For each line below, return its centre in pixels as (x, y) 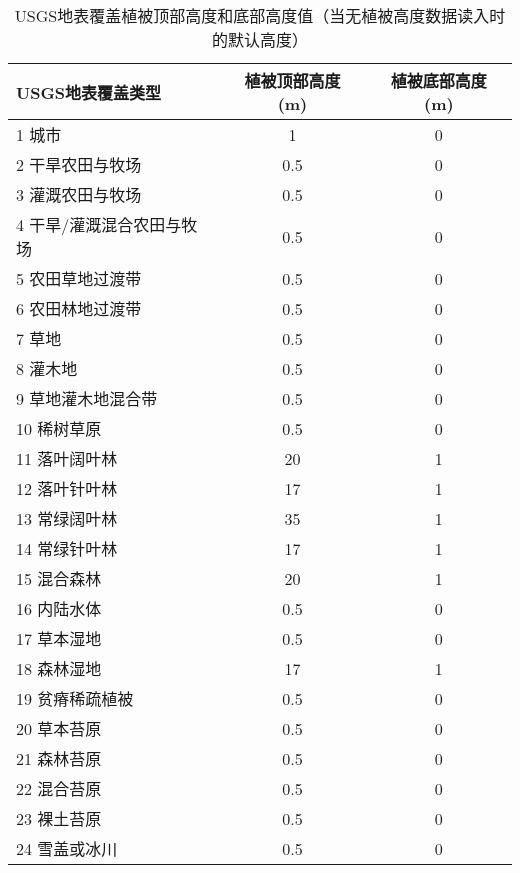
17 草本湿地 (59, 638)
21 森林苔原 (59, 758)
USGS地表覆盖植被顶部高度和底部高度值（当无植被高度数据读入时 (260, 15)
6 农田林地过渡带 (79, 308)
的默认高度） (259, 39)
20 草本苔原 (59, 728)
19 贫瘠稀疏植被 (75, 698)
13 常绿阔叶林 (67, 518)
